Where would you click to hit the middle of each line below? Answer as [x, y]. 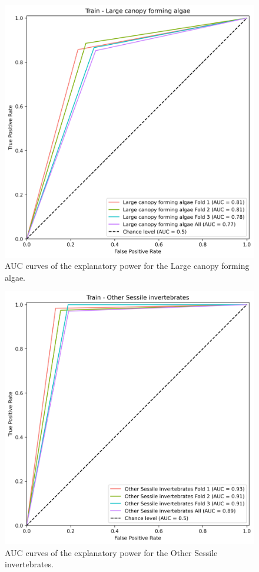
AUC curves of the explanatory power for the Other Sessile [111, 552]
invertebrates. [29, 564]
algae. [15, 277]
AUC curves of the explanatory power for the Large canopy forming [127, 266]
